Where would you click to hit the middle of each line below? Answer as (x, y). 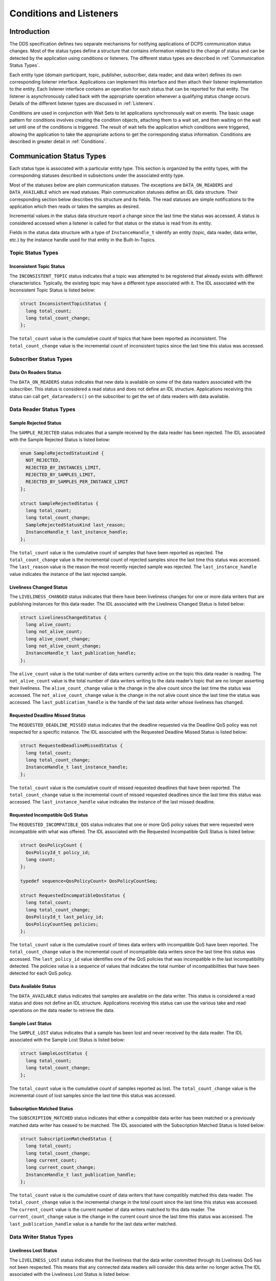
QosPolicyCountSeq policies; (62, 924)
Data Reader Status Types (42, 409)
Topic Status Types (34, 253)
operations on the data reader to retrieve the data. (62, 1010)
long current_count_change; (61, 1168)
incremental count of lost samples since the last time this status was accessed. (93, 1095)
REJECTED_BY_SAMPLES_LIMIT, (61, 475)
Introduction (30, 32)
